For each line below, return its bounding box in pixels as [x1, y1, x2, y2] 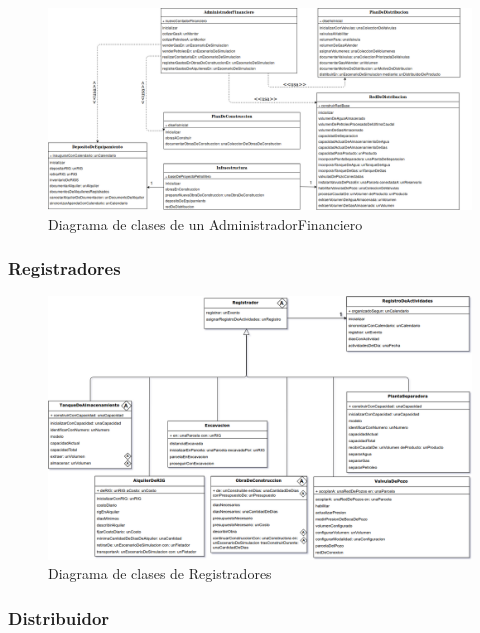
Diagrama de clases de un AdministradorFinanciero [48, 213, 363, 234]
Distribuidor [8, 605, 110, 630]
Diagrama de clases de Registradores [48, 563, 272, 584]
